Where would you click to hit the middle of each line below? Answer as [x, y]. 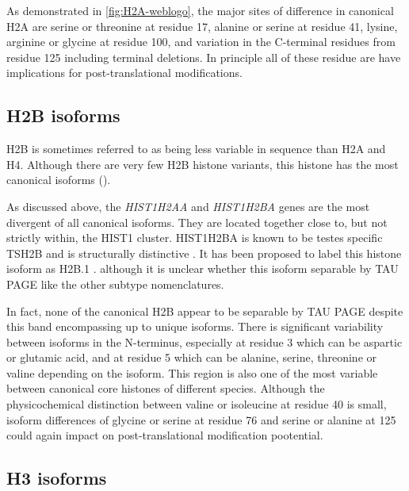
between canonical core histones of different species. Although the [166, 388]
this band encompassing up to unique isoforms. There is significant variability [195, 326]
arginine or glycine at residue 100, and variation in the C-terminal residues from [201, 42]
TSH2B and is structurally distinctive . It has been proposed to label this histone [204, 253]
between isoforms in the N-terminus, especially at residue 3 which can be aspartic [204, 341]
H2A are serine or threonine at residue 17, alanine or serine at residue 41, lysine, [202, 26]
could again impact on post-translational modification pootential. [165, 435]
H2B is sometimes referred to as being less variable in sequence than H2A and [196, 149]
